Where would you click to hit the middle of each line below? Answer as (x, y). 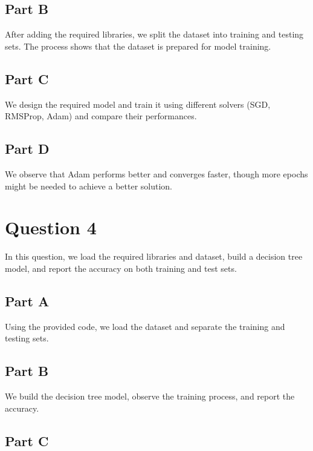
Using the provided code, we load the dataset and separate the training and (145, 326)
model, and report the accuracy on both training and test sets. (121, 268)
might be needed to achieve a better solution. (89, 186)
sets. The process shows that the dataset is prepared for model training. (138, 46)
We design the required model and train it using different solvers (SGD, (138, 104)
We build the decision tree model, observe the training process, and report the (150, 396)
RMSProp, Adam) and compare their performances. (101, 116)
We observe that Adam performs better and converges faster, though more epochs (156, 173)
